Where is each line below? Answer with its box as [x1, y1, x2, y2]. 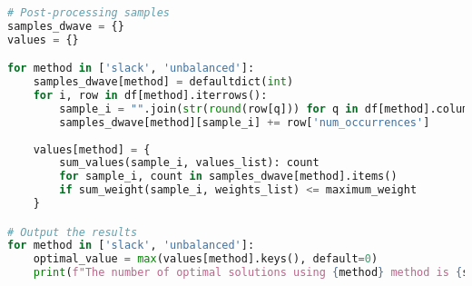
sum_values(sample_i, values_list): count [59, 156, 320, 170]
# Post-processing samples [7, 6, 170, 19]
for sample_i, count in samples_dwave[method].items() [59, 170, 398, 183]
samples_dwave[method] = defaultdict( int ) [33, 75, 294, 89]
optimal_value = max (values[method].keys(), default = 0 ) [33, 252, 379, 266]
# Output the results [7, 225, 138, 239]
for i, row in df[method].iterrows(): [33, 89, 268, 103]
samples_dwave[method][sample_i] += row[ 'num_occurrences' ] [59, 115, 430, 129]
